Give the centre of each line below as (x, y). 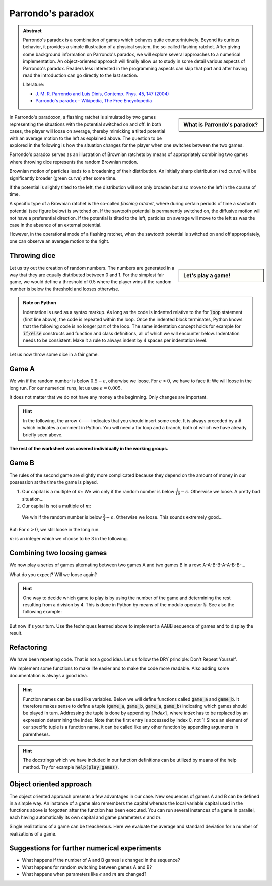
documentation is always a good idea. (49, 675)
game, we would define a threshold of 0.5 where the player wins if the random (90, 282)
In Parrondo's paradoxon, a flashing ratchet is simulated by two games (83, 117)
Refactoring (28, 647)
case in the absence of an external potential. (55, 225)
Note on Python (40, 303)
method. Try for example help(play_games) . (71, 767)
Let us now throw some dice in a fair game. (54, 354)
